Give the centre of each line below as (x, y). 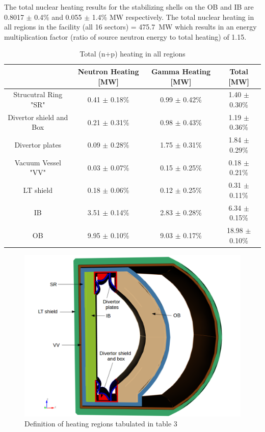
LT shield (38, 190)
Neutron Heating (108, 71)
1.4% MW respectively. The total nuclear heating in (173, 17)
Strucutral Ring (38, 94)
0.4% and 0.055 (58, 17)
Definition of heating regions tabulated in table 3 (101, 424)
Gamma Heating (181, 71)
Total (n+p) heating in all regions (132, 54)
